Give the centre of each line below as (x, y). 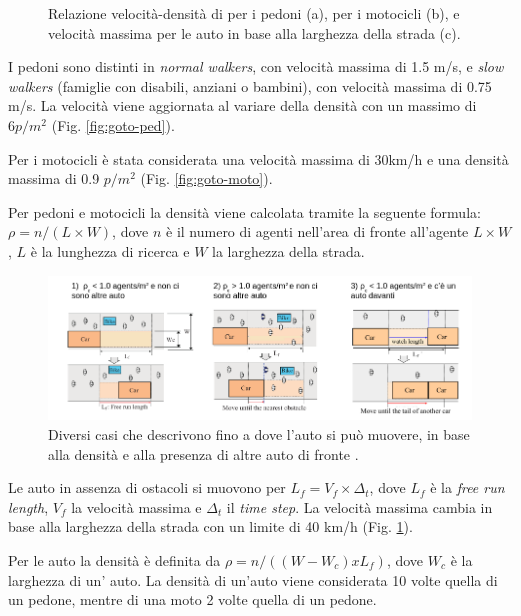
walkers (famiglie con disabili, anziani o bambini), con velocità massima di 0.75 (250, 85)
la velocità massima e (136, 506)
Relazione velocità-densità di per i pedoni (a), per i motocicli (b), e (254, 13)
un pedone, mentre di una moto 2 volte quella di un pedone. (192, 599)
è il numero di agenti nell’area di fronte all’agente (317, 231)
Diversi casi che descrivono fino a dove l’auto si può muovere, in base (259, 434)
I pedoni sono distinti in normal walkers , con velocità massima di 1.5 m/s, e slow (256, 66)
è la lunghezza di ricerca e (110, 250)
